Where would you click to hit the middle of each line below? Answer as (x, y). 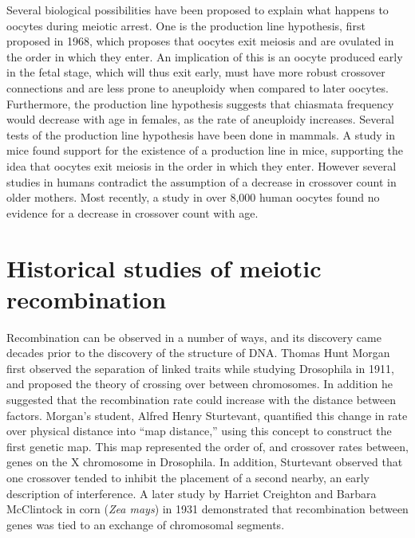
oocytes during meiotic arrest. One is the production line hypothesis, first (186, 25)
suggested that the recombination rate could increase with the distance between (202, 399)
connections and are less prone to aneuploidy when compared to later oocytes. (198, 87)
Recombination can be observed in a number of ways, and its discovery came (194, 337)
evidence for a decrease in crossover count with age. (132, 212)
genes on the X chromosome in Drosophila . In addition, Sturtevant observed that (205, 462)
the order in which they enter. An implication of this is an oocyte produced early (205, 56)
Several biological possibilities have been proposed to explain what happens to (198, 10)
